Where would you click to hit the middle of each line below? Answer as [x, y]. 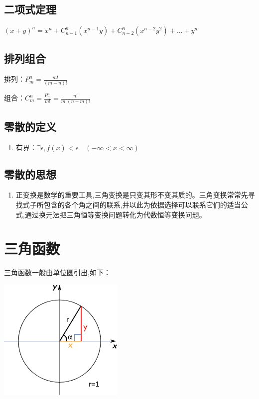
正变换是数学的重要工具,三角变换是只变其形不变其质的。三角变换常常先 [132, 195]
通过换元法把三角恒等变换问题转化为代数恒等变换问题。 [115, 214]
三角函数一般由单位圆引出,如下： [57, 272]
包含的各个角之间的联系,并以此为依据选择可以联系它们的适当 [142, 204]
